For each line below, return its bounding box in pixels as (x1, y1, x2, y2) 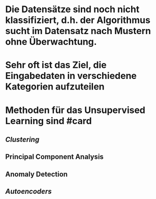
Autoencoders (5, 187, 52, 196)
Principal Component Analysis (5, 153, 104, 161)
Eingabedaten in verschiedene (5, 70, 137, 82)
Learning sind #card (5, 115, 92, 127)
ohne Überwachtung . (5, 36, 97, 48)
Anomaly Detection (5, 169, 68, 179)
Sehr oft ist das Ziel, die (5, 60, 107, 71)
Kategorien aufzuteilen (5, 81, 105, 93)
